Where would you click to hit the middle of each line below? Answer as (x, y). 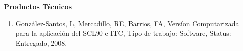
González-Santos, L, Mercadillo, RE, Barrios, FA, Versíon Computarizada (127, 23)
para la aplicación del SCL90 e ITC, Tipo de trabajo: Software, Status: (123, 33)
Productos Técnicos (38, 6)
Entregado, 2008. (41, 42)
